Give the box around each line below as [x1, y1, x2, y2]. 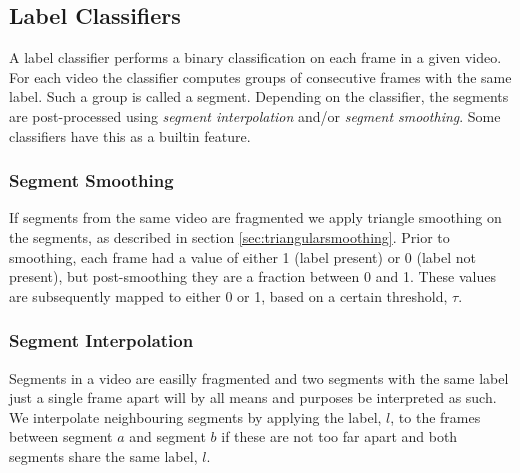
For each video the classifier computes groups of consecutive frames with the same [9, 66, 512, 87]
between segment [9, 426, 113, 447]
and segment [129, 426, 206, 447]
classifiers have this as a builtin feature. [9, 125, 251, 146]
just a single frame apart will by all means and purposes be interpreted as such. [9, 387, 497, 408]
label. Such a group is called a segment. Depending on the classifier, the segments [9, 86, 509, 107]
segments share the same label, [9, 445, 198, 466]
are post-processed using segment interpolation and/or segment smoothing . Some [9, 105, 501, 126]
